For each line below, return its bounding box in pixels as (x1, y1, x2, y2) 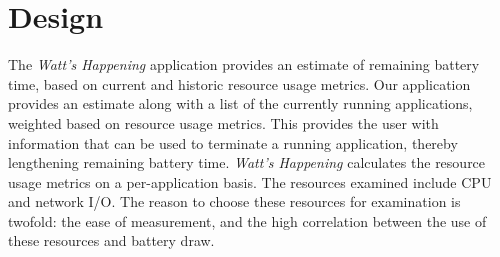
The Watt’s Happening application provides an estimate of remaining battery (8, 54, 480, 75)
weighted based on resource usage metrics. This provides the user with (8, 112, 439, 133)
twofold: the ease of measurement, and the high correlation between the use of (8, 210, 487, 231)
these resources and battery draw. (8, 230, 215, 251)
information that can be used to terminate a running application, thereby (8, 132, 458, 153)
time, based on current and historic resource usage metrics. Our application (8, 73, 471, 94)
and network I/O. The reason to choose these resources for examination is (8, 191, 461, 212)
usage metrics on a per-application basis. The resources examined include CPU (8, 171, 492, 192)
